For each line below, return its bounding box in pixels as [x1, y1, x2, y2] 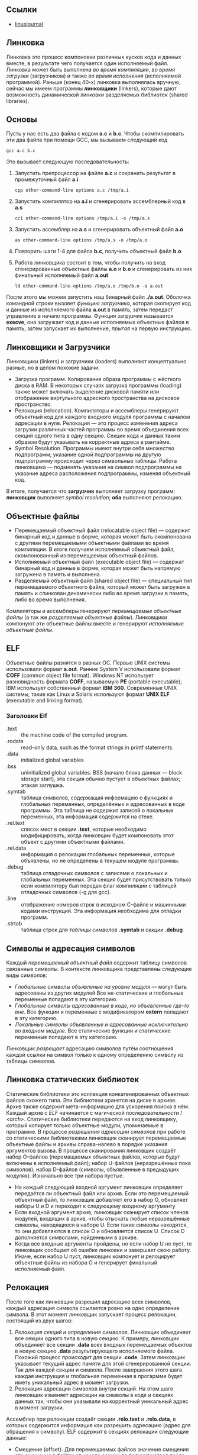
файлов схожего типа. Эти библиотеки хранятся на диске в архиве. [6, 1096, 177, 1104]
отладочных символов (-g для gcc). [21, 889, 111, 896]
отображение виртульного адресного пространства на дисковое [14, 395, 180, 402]
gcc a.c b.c [6, 148, 35, 154]
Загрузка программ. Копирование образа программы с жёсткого [14, 376, 181, 383]
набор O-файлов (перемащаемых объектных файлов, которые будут [6, 1153, 180, 1160]
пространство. [14, 401, 52, 408]
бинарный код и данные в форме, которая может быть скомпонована [14, 533, 191, 540]
